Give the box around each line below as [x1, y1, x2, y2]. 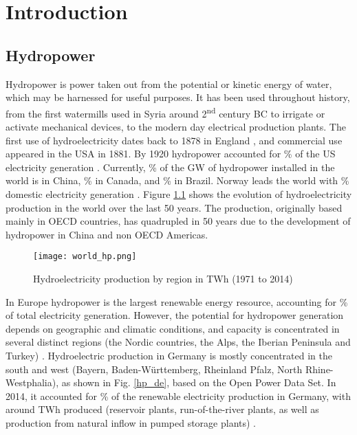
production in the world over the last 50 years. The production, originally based [6, 200, 343, 214]
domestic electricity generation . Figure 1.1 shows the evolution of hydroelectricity [6, 186, 352, 201]
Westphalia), [6, 375, 59, 390]
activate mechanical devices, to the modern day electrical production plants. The [6, 120, 346, 134]
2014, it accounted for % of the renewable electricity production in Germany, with [6, 388, 351, 403]
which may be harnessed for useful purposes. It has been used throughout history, [6, 90, 350, 104]
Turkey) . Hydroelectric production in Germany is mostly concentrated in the [6, 348, 332, 362]
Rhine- [305, 361, 334, 376]
